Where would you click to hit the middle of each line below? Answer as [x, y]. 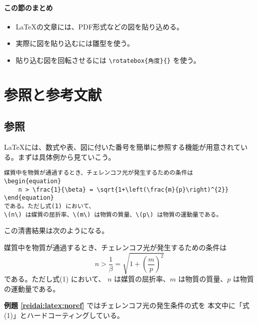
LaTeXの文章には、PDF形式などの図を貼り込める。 [100, 26]
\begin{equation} [33, 181]
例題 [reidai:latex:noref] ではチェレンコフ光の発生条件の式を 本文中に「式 [127, 305]
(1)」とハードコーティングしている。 [64, 315]
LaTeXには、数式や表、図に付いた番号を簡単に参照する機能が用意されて [122, 147]
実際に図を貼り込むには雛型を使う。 [75, 43]
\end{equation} [29, 198]
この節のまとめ [28, 7]
